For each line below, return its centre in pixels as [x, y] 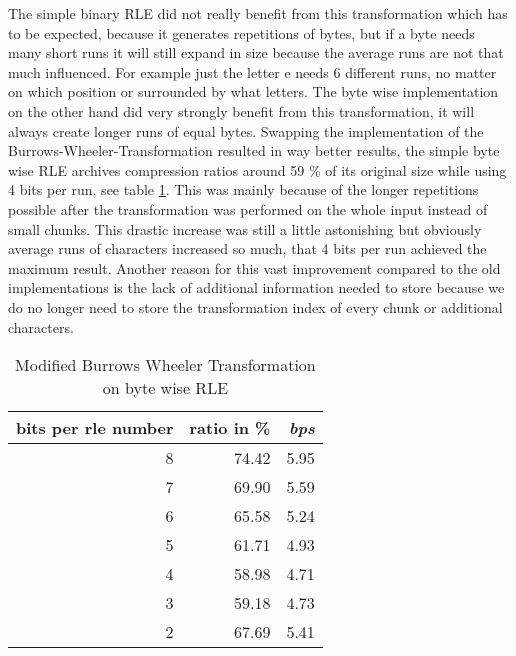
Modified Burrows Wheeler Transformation [165, 365]
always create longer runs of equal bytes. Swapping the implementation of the [246, 130]
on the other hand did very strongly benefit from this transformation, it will [241, 110]
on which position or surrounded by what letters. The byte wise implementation [253, 91]
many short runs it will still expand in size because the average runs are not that [256, 52]
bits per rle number [95, 428]
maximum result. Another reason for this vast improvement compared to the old [254, 267]
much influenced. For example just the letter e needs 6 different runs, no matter [252, 71]
